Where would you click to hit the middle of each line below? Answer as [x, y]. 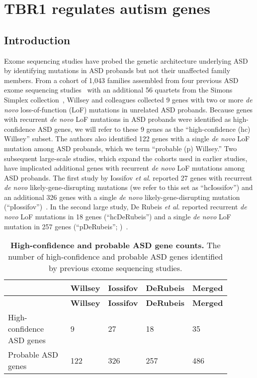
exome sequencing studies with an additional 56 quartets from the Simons [118, 90]
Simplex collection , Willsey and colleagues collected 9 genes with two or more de [128, 99]
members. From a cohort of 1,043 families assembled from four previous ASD [121, 80]
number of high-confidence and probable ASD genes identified [116, 257]
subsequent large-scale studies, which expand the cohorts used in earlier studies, [126, 158]
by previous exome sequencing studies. [116, 268]
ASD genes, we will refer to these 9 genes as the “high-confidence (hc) [144, 129]
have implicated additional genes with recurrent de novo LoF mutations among [125, 168]
